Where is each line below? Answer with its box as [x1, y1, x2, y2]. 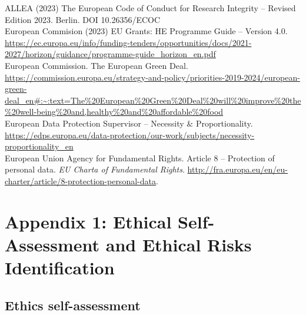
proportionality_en [5, 140, 74, 152]
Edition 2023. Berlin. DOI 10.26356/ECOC [5, 13, 161, 25]
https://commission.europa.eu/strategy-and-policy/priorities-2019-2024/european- [5, 71, 300, 83]
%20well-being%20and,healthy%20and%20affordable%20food [5, 105, 224, 118]
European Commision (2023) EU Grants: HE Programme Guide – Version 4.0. [5, 25, 288, 37]
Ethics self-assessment [5, 296, 141, 314]
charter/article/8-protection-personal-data [5, 174, 156, 187]
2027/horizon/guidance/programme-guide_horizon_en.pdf [5, 48, 216, 60]
